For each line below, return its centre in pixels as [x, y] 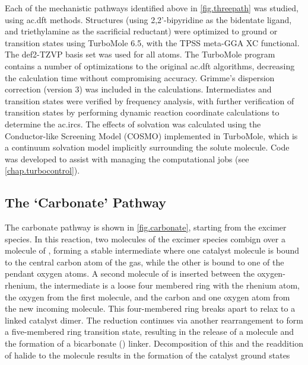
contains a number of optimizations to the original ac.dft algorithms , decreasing [150, 65]
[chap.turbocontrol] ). [42, 170]
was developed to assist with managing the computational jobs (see [127, 159]
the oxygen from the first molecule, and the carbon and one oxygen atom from [147, 297]
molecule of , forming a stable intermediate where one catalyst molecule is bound [152, 250]
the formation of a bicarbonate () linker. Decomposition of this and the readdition [154, 343]
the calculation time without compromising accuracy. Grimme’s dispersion [140, 77]
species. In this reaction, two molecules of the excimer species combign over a [145, 238]
